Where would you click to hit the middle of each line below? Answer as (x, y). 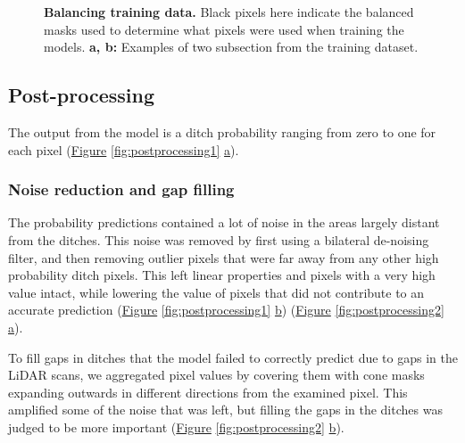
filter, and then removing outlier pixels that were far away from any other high (224, 257)
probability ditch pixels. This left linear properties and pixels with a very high (222, 275)
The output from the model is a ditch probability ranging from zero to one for (222, 131)
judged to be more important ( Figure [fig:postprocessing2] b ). (176, 427)
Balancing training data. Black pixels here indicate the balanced (229, 12)
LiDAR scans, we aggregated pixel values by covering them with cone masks (216, 375)
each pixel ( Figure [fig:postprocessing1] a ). (124, 149)
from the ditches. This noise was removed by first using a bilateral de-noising (219, 239)
